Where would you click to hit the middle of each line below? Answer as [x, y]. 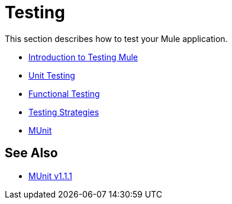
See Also [31, 153]
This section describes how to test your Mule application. [116, 38]
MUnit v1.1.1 [50, 176]
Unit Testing [52, 75]
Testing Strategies [64, 112]
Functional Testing [64, 93]
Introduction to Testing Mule [83, 57]
